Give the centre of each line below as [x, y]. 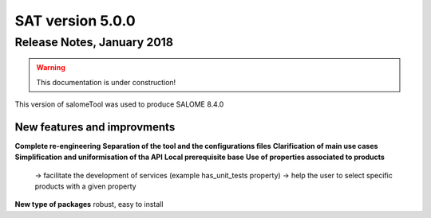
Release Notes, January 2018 [94, 42]
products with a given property [85, 186]
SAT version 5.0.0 [75, 21]
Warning [51, 68]
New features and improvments [95, 127]
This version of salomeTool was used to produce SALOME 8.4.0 [119, 104]
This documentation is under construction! [106, 82]
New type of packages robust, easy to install [89, 204]
